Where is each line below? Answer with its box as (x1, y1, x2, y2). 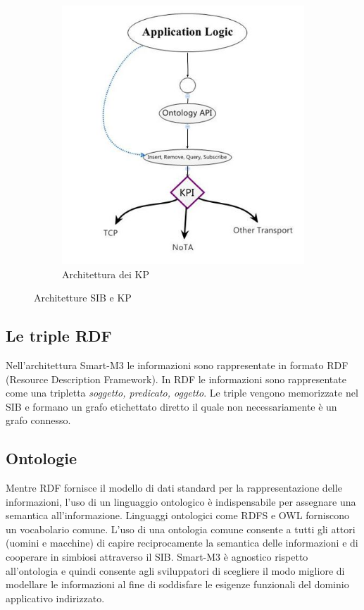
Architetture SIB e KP (34, 290, 132, 305)
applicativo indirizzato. (6, 590, 105, 605)
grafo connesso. (6, 413, 71, 428)
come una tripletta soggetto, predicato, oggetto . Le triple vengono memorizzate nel (6, 385, 358, 400)
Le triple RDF (6, 325, 112, 347)
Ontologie (6, 447, 77, 469)
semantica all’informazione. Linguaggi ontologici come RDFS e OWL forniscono (6, 508, 350, 523)
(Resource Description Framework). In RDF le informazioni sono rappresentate (6, 371, 346, 386)
